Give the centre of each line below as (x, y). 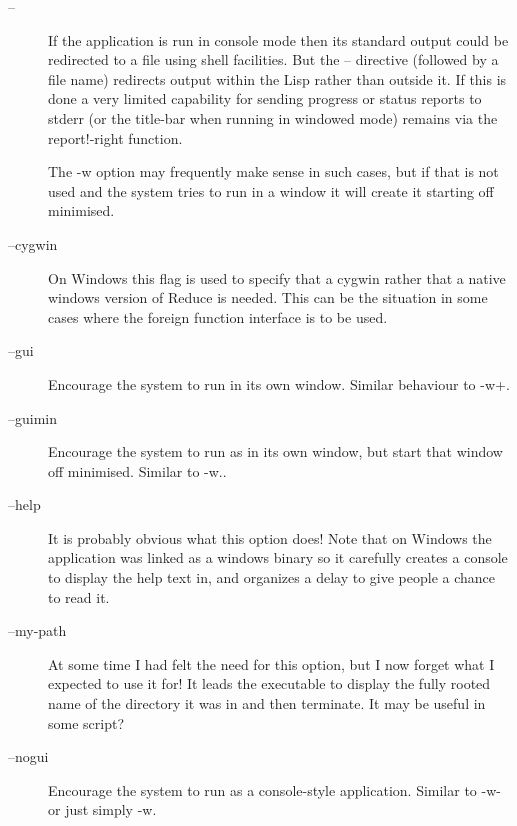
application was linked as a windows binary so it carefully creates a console (278, 557)
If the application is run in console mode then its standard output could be (278, 39)
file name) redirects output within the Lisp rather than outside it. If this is (277, 78)
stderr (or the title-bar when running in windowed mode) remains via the (273, 117)
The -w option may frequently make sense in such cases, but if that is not (273, 171)
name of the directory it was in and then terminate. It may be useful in (267, 703)
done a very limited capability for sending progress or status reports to (265, 98)
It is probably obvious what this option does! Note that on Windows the (270, 537)
